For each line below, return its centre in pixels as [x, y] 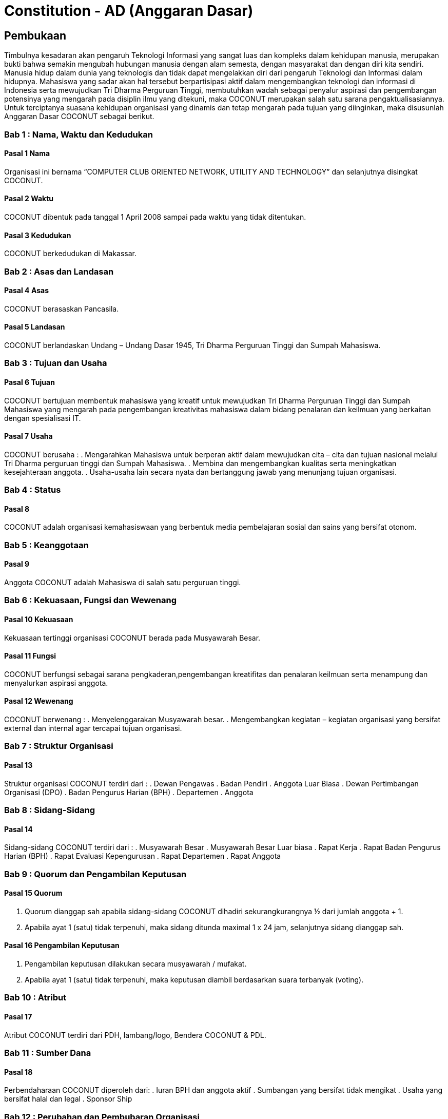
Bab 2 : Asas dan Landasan [59, 271]
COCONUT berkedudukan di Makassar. [71, 254]
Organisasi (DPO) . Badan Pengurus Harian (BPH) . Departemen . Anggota [129, 792]
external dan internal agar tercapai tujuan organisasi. [93, 728]
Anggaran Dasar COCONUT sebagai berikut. [79, 117]
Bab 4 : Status [33, 490]
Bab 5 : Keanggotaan [46, 545]
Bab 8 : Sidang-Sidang [50, 810]
